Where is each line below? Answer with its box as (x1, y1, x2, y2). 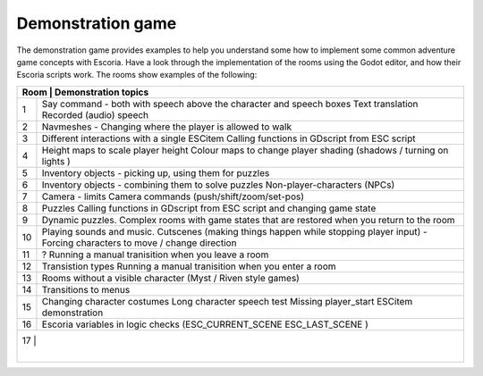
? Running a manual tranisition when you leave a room (41, 248, 269, 261)
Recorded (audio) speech (41, 108, 149, 121)
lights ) (41, 155, 71, 167)
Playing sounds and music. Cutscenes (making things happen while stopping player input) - (41, 225, 428, 238)
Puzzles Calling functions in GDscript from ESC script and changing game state (41, 202, 377, 214)
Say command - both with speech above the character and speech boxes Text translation (41, 97, 419, 110)
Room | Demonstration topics (21, 86, 149, 98)
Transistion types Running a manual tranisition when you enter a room (41, 260, 336, 272)
